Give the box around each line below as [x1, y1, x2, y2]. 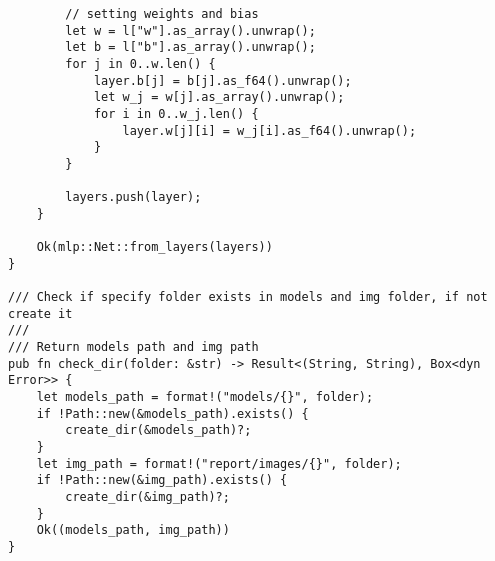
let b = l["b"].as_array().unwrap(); [65, 40, 316, 55]
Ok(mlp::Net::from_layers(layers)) [36, 240, 273, 255]
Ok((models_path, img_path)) [36, 523, 230, 538]
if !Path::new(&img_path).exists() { [36, 473, 288, 488]
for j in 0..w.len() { [65, 56, 216, 71]
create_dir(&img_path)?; [65, 490, 230, 505]
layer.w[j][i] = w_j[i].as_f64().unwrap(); [122, 123, 417, 138]
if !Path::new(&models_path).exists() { [36, 406, 309, 421]
